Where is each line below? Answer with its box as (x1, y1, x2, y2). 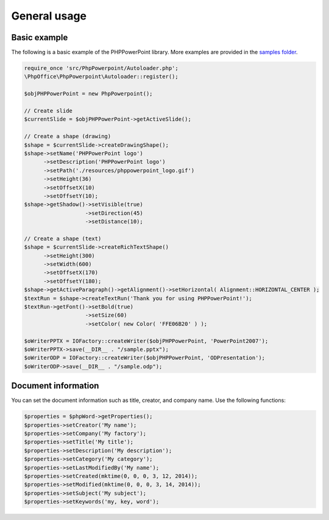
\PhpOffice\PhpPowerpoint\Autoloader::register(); (24, 73, 179, 80)
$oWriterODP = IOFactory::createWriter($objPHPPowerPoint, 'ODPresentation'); (24, 354, 265, 362)
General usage (11, 9, 87, 23)
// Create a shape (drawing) (24, 133, 111, 140)
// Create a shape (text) (24, 235, 102, 242)
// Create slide (24, 107, 73, 114)
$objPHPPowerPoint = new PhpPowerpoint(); (24, 90, 153, 97)
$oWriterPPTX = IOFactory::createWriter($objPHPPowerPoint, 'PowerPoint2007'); (24, 337, 269, 344)
